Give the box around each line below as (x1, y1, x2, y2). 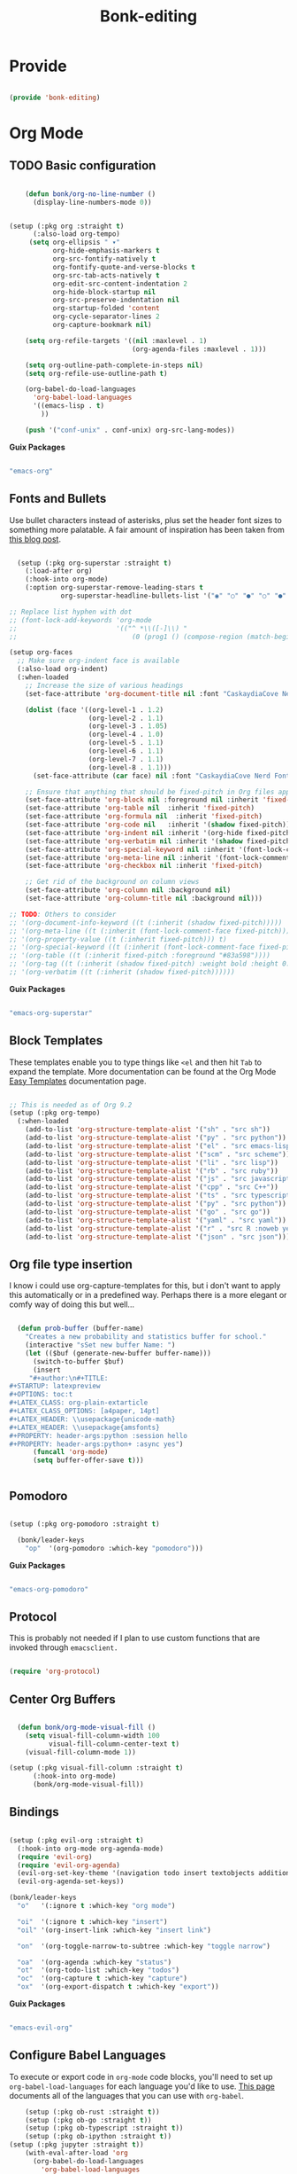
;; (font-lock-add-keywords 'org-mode (9, 615, 152, 624)
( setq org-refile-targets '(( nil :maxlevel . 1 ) (25, 336, 208, 345)
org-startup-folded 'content (52, 304, 161, 313)
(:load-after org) (25, 567, 93, 575)
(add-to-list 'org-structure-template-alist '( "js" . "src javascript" (25, 1175, 294, 1184)
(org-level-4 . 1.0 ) (88, 730, 164, 739)
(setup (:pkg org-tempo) (9, 1108, 101, 1118)
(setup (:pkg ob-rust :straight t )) (25, 2108, 161, 2116)
